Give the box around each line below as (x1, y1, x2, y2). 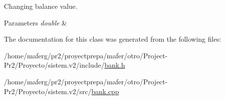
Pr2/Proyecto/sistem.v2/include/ (4, 60, 105, 70)
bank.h (104, 60, 125, 70)
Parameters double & (4, 17, 67, 27)
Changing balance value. (4, 1, 77, 11)
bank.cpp (91, 86, 119, 96)
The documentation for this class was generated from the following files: (4, 34, 222, 44)
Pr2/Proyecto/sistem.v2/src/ (4, 86, 92, 96)
